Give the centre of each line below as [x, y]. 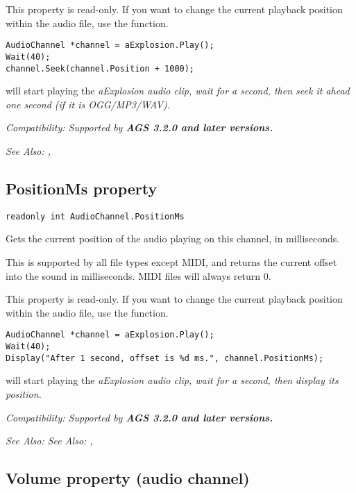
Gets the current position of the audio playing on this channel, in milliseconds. [173, 239]
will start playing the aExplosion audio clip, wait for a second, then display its [172, 380]
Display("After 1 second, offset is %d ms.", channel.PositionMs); [165, 358]
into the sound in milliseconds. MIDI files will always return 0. [138, 275]
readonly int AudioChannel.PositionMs [95, 216]
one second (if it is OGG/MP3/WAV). [88, 104]
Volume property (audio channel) [128, 478]
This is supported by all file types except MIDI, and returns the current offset [171, 261]
